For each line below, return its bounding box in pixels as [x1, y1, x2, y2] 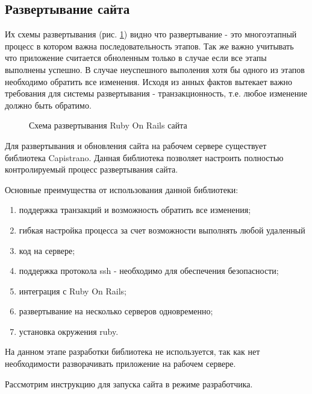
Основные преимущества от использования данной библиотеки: [5, 183, 239, 195]
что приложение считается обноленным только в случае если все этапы [5, 51, 267, 64]
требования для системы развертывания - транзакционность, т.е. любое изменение [5, 87, 307, 100]
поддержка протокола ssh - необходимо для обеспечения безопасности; [19, 264, 279, 277]
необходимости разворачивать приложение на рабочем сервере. [5, 357, 236, 370]
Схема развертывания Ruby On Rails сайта [29, 119, 187, 132]
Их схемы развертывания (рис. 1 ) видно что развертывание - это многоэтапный [5, 28, 297, 40]
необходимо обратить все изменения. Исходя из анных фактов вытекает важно [5, 75, 293, 87]
